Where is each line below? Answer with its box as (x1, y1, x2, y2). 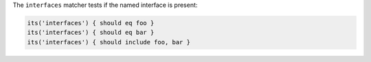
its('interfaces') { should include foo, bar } (27, 38, 190, 46)
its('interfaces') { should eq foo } (27, 19, 155, 27)
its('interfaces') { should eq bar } (27, 29, 155, 37)
